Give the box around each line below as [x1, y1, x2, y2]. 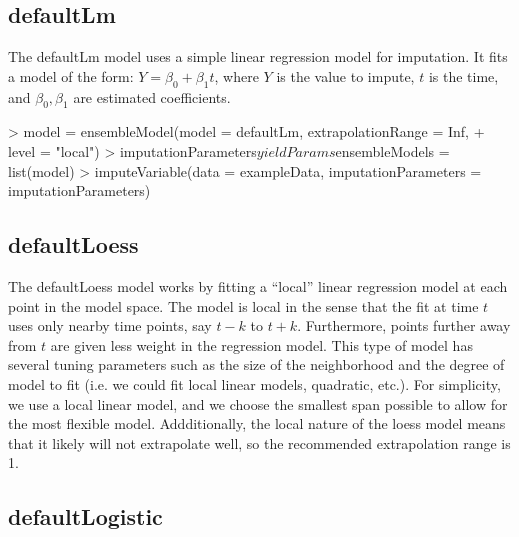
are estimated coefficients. [73, 86, 231, 107]
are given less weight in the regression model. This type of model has [50, 334, 473, 355]
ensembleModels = [335, 140, 450, 161]
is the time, [428, 65, 499, 86]
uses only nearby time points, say [8, 315, 212, 336]
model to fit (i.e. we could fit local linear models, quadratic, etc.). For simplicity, [8, 373, 501, 394]
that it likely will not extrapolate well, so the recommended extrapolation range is [8, 432, 511, 453]
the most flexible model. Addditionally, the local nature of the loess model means [8, 413, 506, 434]
